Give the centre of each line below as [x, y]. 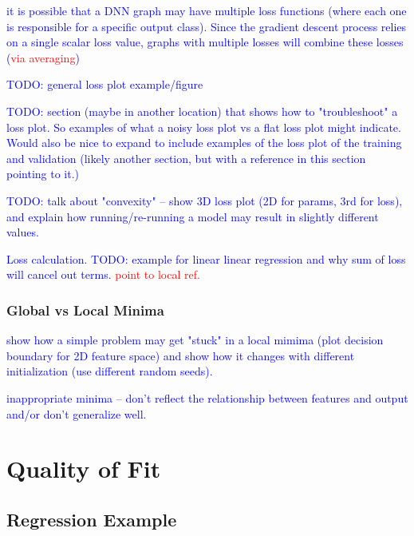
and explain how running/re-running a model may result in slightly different [193, 216]
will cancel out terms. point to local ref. [103, 274]
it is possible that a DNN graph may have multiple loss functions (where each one [207, 10]
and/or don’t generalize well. [77, 413]
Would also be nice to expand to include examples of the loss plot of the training [204, 143]
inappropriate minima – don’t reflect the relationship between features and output [207, 397]
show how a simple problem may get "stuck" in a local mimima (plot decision [195, 340]
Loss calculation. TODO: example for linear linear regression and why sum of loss [206, 258]
